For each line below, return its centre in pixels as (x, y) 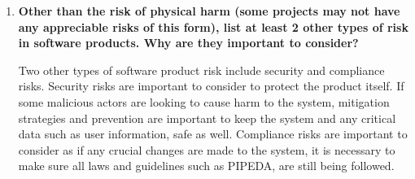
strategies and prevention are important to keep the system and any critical (207, 118)
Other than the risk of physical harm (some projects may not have (209, 11)
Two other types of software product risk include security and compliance (201, 70)
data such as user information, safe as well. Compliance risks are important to (213, 134)
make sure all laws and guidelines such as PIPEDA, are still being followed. (206, 166)
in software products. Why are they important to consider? (188, 43)
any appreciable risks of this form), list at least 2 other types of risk (213, 26)
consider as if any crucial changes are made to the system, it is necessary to (207, 149)
